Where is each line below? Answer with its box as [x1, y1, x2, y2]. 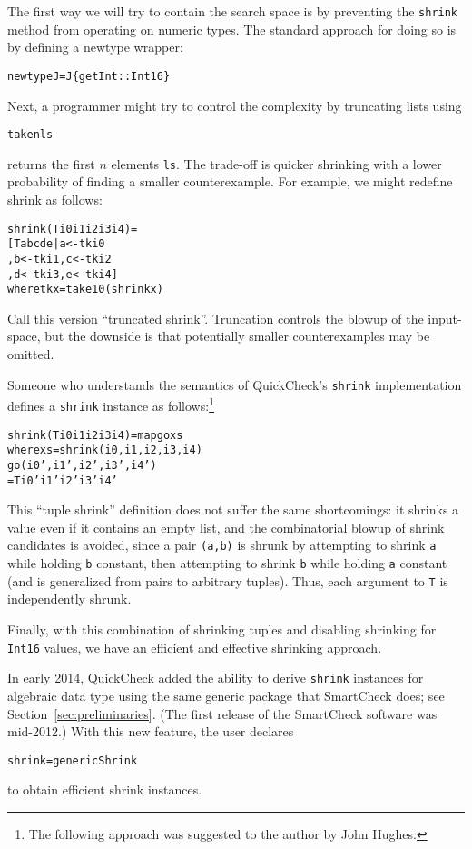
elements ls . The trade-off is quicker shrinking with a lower [111, 154, 442, 173]
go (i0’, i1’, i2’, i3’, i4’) [7, 458, 157, 472]
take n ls [7, 128, 54, 142]
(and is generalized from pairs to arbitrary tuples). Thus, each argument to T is [7, 571, 448, 590]
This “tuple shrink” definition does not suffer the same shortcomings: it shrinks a [7, 500, 459, 519]
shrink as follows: [7, 190, 103, 208]
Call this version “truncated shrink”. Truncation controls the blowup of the [7, 308, 424, 327]
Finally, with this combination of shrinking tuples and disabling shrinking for [7, 620, 437, 638]
